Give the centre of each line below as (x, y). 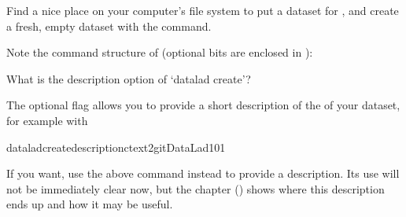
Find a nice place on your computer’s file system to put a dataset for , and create (203, 10)
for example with (47, 120)
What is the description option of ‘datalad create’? (129, 78)
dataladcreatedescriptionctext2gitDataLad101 (116, 147)
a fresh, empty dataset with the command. (109, 26)
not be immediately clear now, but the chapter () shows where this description (196, 188)
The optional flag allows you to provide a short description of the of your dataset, (203, 105)
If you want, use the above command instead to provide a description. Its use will (203, 173)
